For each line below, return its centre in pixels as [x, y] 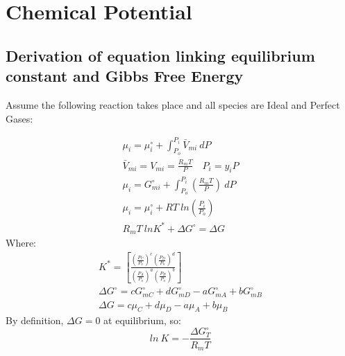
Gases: [19, 118]
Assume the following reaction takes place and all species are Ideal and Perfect [173, 104]
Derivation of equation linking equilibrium [160, 55]
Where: [21, 243]
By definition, [35, 320]
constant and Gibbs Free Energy [125, 76]
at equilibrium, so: [142, 320]
